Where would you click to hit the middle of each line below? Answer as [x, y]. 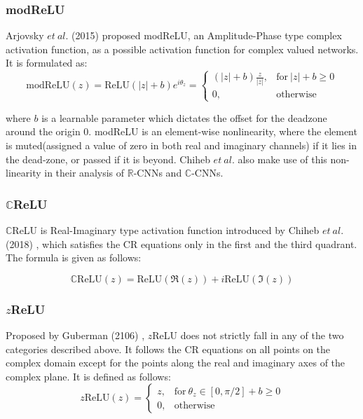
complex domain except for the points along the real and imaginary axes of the [176, 363]
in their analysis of [84, 173]
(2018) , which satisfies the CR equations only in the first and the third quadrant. [181, 243]
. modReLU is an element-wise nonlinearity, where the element [223, 131]
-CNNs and [158, 173]
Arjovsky [25, 35]
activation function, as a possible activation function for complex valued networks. [182, 49]
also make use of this [282, 159]
